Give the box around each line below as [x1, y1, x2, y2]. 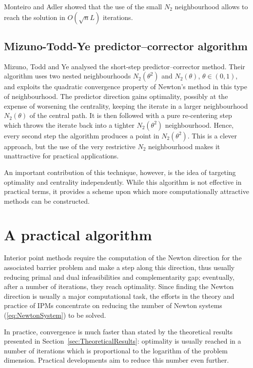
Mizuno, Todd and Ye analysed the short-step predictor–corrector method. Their [4, 61, 245, 71]
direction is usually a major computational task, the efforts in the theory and [4, 291, 234, 301]
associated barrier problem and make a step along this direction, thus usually [4, 262, 235, 272]
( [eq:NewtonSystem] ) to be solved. [4, 310, 106, 320]
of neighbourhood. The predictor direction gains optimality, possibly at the [4, 91, 228, 101]
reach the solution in [4, 12, 65, 22]
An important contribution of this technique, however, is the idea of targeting [4, 167, 236, 177]
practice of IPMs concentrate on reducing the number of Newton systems [4, 300, 222, 310]
